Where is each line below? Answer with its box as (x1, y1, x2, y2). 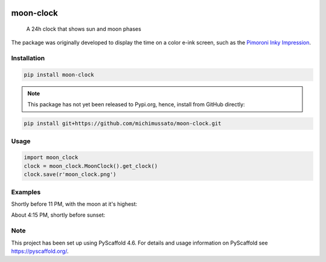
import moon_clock (24, 154, 78, 161)
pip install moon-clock (24, 71, 95, 78)
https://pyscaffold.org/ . (11, 248, 69, 255)
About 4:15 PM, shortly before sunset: (11, 211, 106, 219)
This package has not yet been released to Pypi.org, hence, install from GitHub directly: (27, 101, 245, 108)
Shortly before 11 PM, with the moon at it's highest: (11, 200, 138, 208)
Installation (11, 54, 45, 63)
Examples (11, 188, 41, 196)
